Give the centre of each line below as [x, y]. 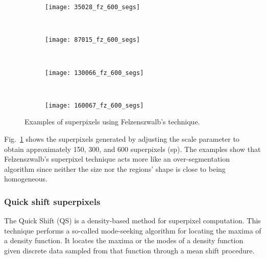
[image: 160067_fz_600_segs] [94, 105]
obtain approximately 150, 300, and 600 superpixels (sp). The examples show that [132, 149]
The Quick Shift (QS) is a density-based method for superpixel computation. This [132, 221]
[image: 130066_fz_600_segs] [94, 73]
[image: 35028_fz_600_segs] [93, 7]
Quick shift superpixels [52, 201]
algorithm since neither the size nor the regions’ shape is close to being [115, 169]
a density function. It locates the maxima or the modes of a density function [124, 240]
